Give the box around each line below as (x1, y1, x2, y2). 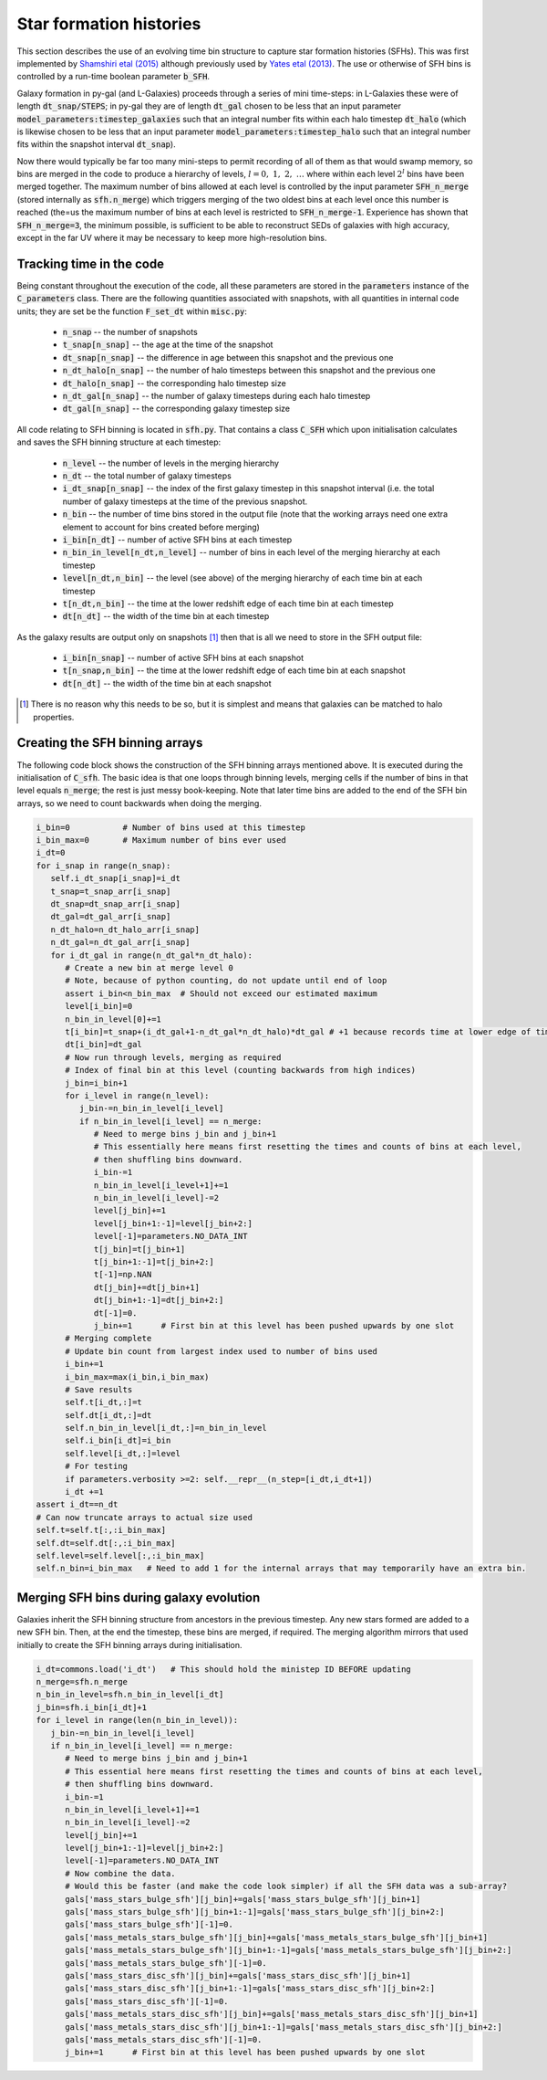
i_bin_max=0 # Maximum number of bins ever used (36, 835, 286, 846)
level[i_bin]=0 (65, 1001, 133, 1012)
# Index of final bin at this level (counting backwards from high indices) (65, 1065, 417, 1076)
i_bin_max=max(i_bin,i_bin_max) (65, 1371, 210, 1382)
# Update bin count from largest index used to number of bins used (65, 1346, 378, 1356)
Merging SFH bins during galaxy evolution (16, 1590, 261, 1605)
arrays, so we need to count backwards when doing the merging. (16, 797, 262, 808)
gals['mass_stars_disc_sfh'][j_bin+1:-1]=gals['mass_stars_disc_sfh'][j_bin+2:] (65, 1983, 436, 1994)
